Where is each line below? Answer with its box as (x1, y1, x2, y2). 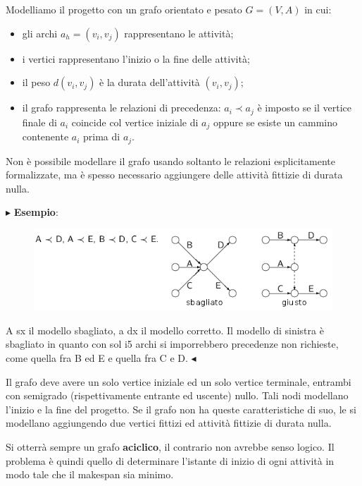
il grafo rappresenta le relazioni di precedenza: (22, 100, 221, 115)
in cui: (304, 2, 332, 16)
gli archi (22, 25, 58, 40)
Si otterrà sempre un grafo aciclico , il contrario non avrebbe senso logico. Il (6, 439, 335, 454)
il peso (22, 75, 51, 90)
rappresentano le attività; (124, 25, 234, 40)
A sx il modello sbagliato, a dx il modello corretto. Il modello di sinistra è (6, 322, 324, 337)
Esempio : (13, 205, 58, 219)
